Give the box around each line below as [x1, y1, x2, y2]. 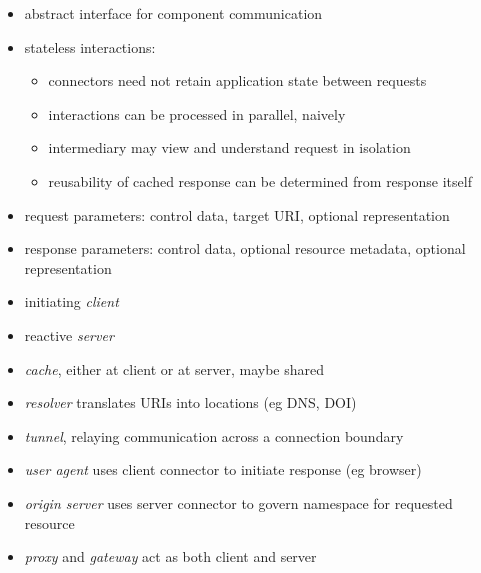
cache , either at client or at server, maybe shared [24, 358, 325, 379]
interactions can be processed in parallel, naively [48, 103, 346, 124]
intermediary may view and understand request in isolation [48, 137, 411, 158]
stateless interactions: [24, 36, 156, 57]
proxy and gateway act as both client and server [24, 546, 317, 567]
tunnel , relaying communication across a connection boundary [24, 425, 404, 446]
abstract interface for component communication [24, 3, 323, 23]
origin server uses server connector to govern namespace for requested [24, 492, 453, 513]
